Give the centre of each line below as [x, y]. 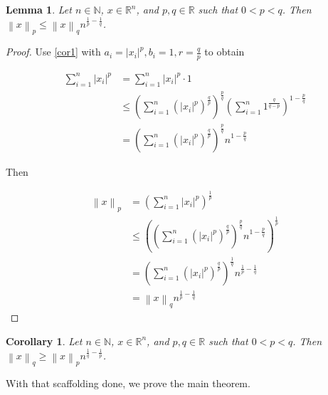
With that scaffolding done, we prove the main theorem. [128, 383]
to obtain [224, 52]
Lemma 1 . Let [39, 9]
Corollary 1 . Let [44, 341]
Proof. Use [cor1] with [53, 52]
